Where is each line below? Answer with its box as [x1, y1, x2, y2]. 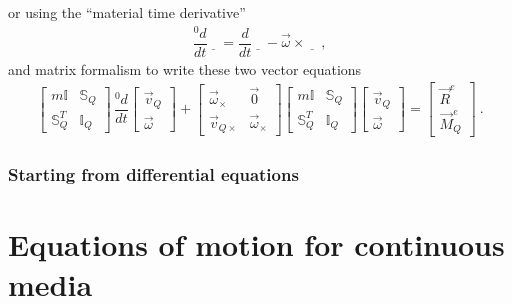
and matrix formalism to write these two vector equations [8, 58, 362, 79]
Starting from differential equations [8, 162, 299, 187]
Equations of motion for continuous [8, 224, 505, 265]
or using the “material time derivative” [8, 2, 246, 22]
